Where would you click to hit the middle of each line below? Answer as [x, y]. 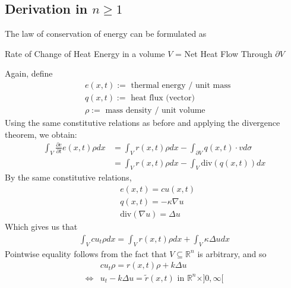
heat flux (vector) [163, 98]
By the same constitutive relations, [68, 177]
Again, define [29, 73]
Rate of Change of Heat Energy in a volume [85, 53]
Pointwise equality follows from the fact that [86, 253]
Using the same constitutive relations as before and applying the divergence [143, 123]
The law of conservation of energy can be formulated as [106, 34]
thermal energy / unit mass [181, 86]
